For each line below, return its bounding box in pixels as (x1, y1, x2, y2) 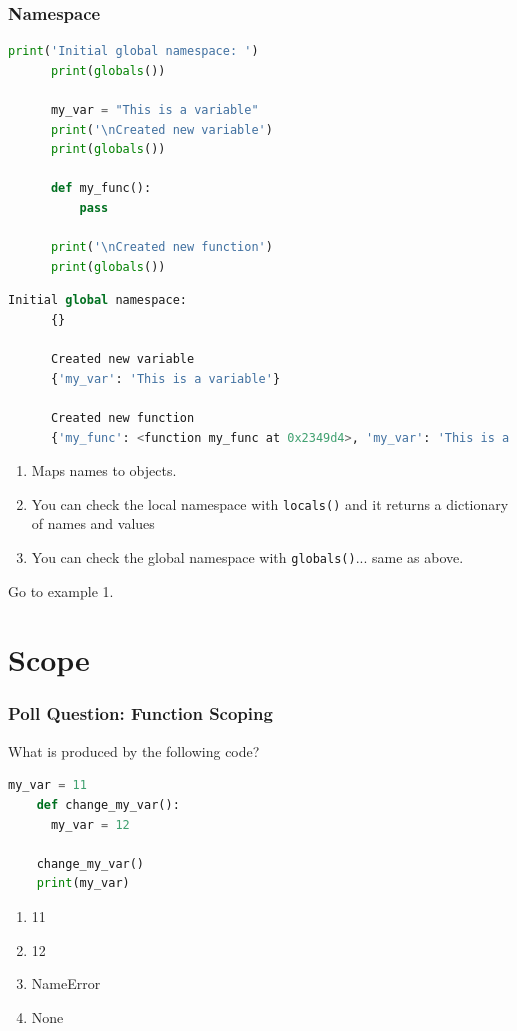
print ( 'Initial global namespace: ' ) (8, 44, 259, 59)
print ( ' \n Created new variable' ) (50, 122, 273, 137)
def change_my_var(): (36, 797, 180, 812)
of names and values (31, 513, 155, 534)
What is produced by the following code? (8, 740, 260, 761)
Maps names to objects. (31, 460, 177, 481)
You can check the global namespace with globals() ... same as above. (31, 546, 464, 567)
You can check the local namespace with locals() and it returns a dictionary (31, 493, 509, 514)
